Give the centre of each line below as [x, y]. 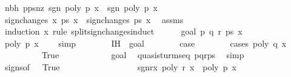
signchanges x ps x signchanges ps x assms [94, 19]
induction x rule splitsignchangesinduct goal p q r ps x [123, 31]
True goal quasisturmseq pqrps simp [143, 55]
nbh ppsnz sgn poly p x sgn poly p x [81, 7]
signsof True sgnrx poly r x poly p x [120, 66]
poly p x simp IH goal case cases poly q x [145, 43]
